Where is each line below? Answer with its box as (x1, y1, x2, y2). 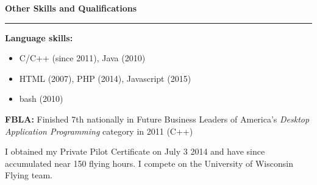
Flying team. (5, 169, 52, 181)
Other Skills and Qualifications (5, 2, 137, 14)
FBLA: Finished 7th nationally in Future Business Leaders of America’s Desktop (5, 112, 310, 125)
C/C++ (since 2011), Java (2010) (19, 52, 146, 64)
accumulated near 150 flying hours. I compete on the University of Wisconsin (5, 156, 293, 169)
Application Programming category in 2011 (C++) (5, 124, 193, 137)
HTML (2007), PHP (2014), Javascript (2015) (19, 72, 191, 84)
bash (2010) (19, 92, 63, 105)
